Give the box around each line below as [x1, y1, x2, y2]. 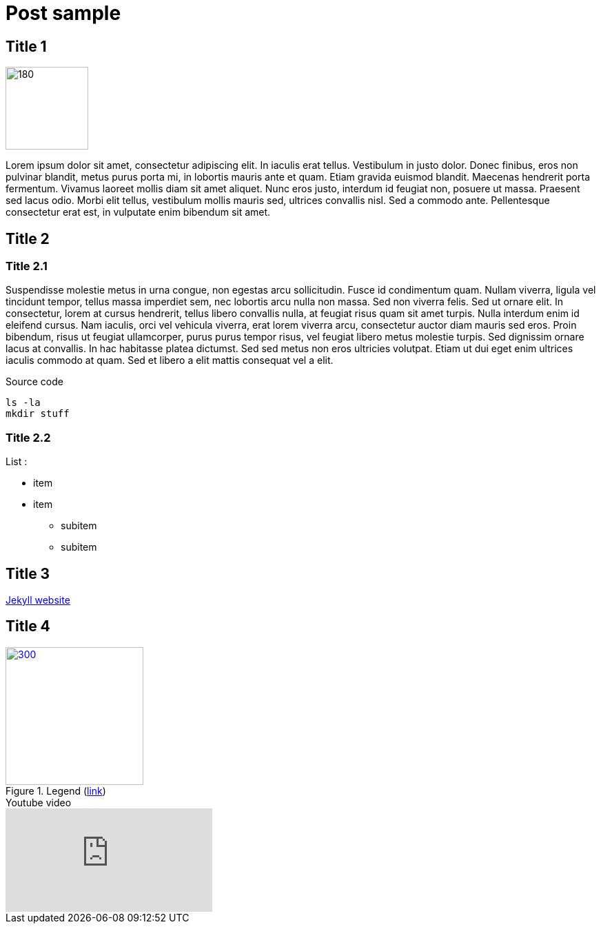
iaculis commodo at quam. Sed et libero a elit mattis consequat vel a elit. [6, 354, 334, 367]
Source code [6, 376, 63, 388]
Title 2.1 [6, 259, 48, 274]
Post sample [6, 1, 121, 25]
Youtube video [6, 796, 72, 808]
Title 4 [6, 617, 50, 635]
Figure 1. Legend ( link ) [6, 784, 106, 797]
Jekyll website [6, 593, 70, 606]
